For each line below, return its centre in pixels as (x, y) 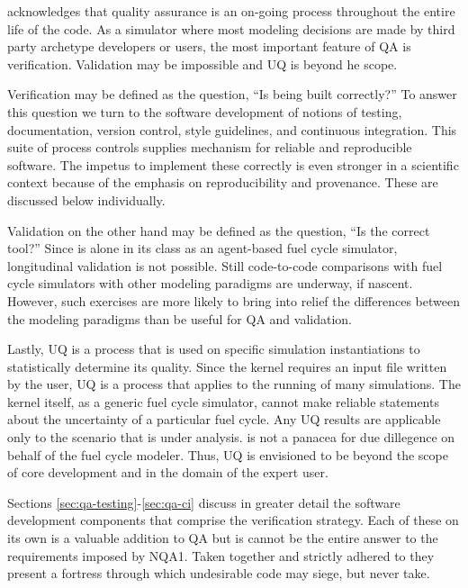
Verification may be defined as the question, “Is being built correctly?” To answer (232, 94)
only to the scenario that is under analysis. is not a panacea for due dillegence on (231, 437)
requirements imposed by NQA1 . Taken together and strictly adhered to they (221, 555)
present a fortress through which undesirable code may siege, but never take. (219, 573)
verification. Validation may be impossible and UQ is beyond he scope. (202, 63)
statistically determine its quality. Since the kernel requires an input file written (227, 366)
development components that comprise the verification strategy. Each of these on (233, 520)
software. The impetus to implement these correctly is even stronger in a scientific (233, 164)
